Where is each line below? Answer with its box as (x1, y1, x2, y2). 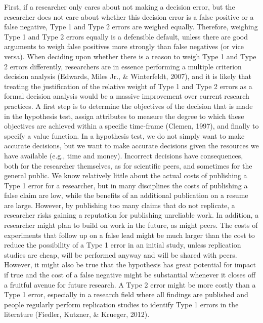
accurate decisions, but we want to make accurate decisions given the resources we (4, 140, 259, 151)
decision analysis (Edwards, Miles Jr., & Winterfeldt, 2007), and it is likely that (4, 71, 252, 82)
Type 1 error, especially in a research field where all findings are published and (4, 289, 248, 300)
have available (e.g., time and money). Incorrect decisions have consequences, (4, 150, 243, 160)
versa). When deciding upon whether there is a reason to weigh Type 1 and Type (4, 51, 256, 61)
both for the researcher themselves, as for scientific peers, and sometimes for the (4, 160, 252, 171)
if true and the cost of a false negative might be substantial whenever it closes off (4, 269, 256, 280)
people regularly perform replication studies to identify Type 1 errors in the (4, 299, 239, 309)
